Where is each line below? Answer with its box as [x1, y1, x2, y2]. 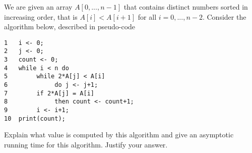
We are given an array [4, 2, 73, 12]
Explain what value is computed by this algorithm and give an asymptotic [4, 129, 234, 140]
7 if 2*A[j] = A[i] [4, 89, 94, 97]
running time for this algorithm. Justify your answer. [4, 139, 168, 149]
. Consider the [202, 11, 246, 22]
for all [138, 11, 157, 22]
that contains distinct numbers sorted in [123, 2, 248, 12]
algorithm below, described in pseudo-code [4, 21, 136, 32]
